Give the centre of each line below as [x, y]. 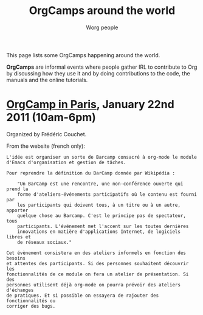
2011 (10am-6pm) [51, 118]
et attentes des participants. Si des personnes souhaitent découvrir [98, 263]
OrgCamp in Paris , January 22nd [90, 105]
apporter [17, 210]
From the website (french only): [46, 146]
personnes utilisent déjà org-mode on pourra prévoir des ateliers [94, 285]
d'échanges [20, 290]
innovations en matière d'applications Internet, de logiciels [99, 232]
